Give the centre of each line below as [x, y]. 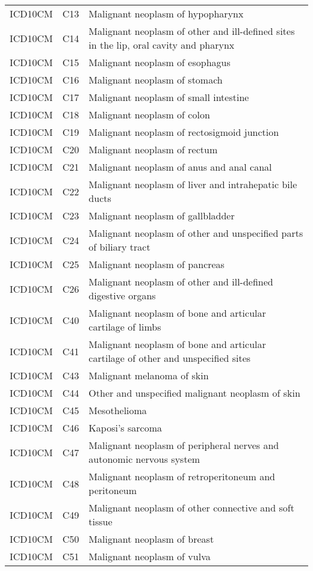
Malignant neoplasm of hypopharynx [166, 14]
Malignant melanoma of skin [149, 375]
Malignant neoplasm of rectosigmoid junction [184, 132]
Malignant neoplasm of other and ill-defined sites [192, 31]
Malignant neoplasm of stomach [156, 80]
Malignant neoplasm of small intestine [169, 97]
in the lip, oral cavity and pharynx [162, 45]
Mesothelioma [118, 410]
